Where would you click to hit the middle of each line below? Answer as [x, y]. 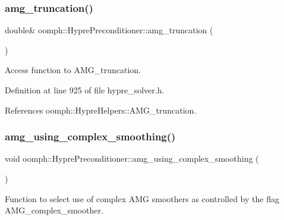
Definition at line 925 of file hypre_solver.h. [85, 90]
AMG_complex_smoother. [54, 210]
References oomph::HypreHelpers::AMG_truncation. [101, 110]
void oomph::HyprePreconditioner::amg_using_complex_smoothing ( [132, 158]
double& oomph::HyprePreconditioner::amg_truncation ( [109, 30]
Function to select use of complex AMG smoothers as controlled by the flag [142, 198]
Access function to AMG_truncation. [73, 70]
